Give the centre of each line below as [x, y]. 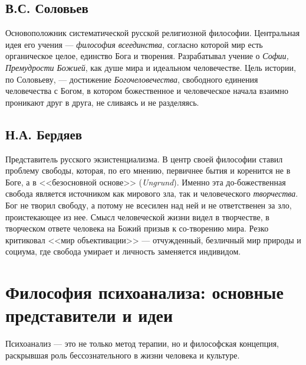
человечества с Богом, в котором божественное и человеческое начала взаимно [147, 91]
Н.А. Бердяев [44, 134]
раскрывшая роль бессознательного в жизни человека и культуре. [123, 355]
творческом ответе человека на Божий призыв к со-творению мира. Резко [137, 228]
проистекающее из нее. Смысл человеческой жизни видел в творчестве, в [137, 216]
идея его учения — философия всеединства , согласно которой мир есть [134, 44]
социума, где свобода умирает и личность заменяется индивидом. [123, 251]
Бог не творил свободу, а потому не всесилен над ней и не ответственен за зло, [149, 205]
